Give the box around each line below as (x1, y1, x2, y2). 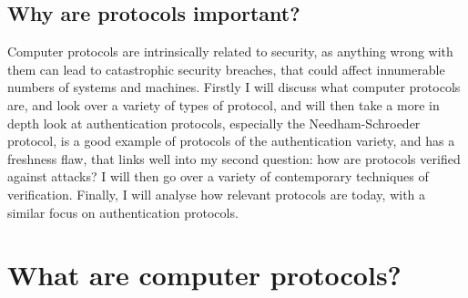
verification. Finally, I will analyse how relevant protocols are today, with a (7, 184, 426, 203)
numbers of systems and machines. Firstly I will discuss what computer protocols (7, 77, 461, 97)
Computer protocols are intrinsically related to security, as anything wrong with (7, 42, 453, 61)
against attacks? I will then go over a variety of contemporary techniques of (7, 167, 429, 186)
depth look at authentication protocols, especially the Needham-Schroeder (7, 113, 421, 132)
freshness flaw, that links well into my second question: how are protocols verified (7, 149, 461, 168)
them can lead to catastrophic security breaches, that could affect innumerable (7, 59, 445, 78)
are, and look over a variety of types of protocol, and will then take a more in (7, 95, 440, 114)
